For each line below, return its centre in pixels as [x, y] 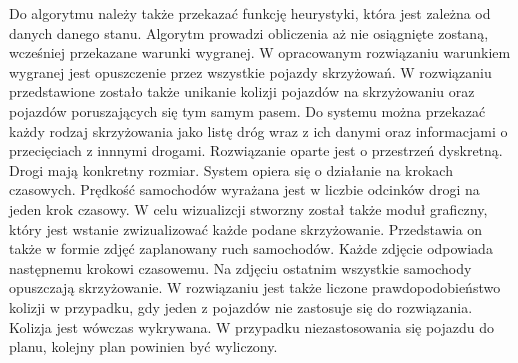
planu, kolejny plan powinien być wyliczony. [143, 346]
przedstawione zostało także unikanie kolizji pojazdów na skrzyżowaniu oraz [242, 91]
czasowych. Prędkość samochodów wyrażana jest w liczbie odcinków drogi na [244, 189]
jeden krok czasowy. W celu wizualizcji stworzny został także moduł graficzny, [248, 208]
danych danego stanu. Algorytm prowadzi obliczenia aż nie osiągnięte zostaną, [249, 32]
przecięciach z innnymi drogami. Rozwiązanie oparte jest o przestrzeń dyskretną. [256, 150]
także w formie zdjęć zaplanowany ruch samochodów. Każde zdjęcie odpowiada [251, 248]
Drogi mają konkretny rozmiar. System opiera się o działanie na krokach [231, 169]
